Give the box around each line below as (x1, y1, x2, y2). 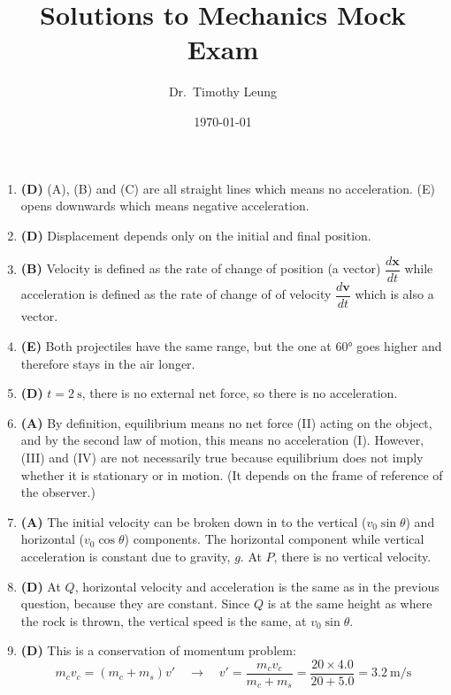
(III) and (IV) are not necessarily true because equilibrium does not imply (20, 447, 424, 466)
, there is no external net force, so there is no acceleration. (81, 384, 398, 402)
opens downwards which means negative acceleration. (20, 196, 310, 215)
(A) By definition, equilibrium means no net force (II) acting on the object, (20, 413, 432, 432)
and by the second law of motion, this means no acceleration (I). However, (20, 431, 424, 449)
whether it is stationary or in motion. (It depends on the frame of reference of (20, 465, 443, 484)
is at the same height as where (267, 594, 432, 613)
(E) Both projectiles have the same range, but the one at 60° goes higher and (20, 337, 442, 355)
